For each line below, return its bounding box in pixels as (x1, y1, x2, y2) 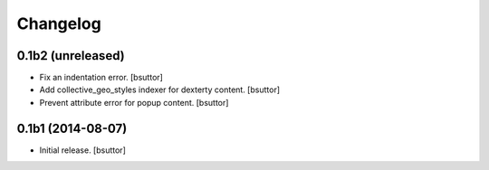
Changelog (16, 14, 101, 33)
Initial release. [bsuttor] (39, 145, 126, 156)
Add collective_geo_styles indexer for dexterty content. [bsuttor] (39, 84, 281, 95)
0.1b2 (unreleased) (16, 48, 126, 63)
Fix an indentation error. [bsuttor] (39, 72, 163, 83)
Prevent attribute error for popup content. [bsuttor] (39, 97, 229, 108)
